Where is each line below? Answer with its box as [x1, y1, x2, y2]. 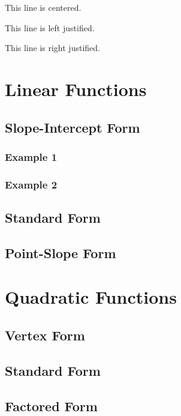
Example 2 [5, 176, 58, 191]
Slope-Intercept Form [5, 118, 140, 136]
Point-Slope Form [5, 243, 116, 262]
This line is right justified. [5, 41, 100, 54]
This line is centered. [5, 1, 82, 13]
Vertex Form [5, 325, 85, 344]
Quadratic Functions [5, 285, 177, 309]
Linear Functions [5, 76, 147, 101]
